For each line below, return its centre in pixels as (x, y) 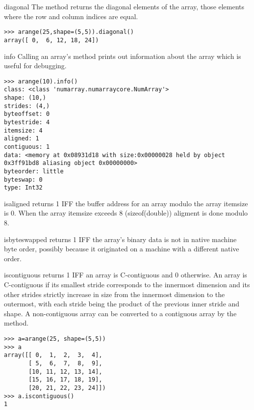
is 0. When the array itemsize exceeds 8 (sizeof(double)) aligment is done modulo (126, 213)
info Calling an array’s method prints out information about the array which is (123, 56)
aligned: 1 (22, 139)
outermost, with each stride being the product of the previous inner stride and (122, 304)
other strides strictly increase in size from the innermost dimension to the (114, 294)
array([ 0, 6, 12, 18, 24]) (51, 40)
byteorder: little (34, 171)
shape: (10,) (25, 98)
